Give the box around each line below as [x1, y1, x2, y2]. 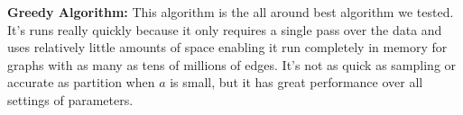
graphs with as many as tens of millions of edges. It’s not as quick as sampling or [7, 55, 457, 74]
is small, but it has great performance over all [170, 73, 423, 92]
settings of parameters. [7, 90, 134, 109]
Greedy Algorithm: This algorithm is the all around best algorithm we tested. [7, 3, 454, 21]
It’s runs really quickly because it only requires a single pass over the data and [7, 20, 442, 39]
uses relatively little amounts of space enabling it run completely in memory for [7, 38, 448, 57]
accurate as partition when [7, 73, 155, 92]
